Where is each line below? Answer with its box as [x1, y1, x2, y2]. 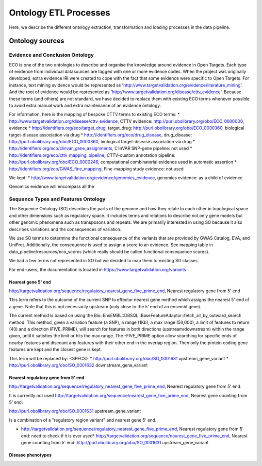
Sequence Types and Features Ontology [9, 196, 106, 202]
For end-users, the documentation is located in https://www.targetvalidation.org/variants [9, 266, 186, 272]
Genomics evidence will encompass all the [9, 183, 95, 189]
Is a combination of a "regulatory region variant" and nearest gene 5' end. [9, 417, 157, 423]
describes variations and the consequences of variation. [9, 226, 122, 232]
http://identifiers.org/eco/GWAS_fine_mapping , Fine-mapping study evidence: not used [9, 166, 184, 172]
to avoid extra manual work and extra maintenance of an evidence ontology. [9, 102, 161, 109]
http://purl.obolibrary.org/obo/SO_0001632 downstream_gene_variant [9, 362, 148, 368]
